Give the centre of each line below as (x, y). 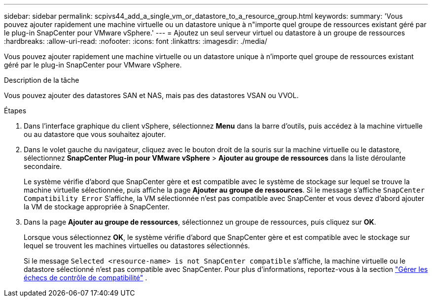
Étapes (15, 111)
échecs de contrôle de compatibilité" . (86, 278)
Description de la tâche (42, 80)
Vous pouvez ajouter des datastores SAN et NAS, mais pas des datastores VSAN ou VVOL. (151, 95)
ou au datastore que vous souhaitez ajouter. (95, 134)
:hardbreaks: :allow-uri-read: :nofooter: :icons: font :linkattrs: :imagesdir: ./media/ (136, 41)
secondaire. (43, 166)
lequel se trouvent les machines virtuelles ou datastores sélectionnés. (137, 246)
